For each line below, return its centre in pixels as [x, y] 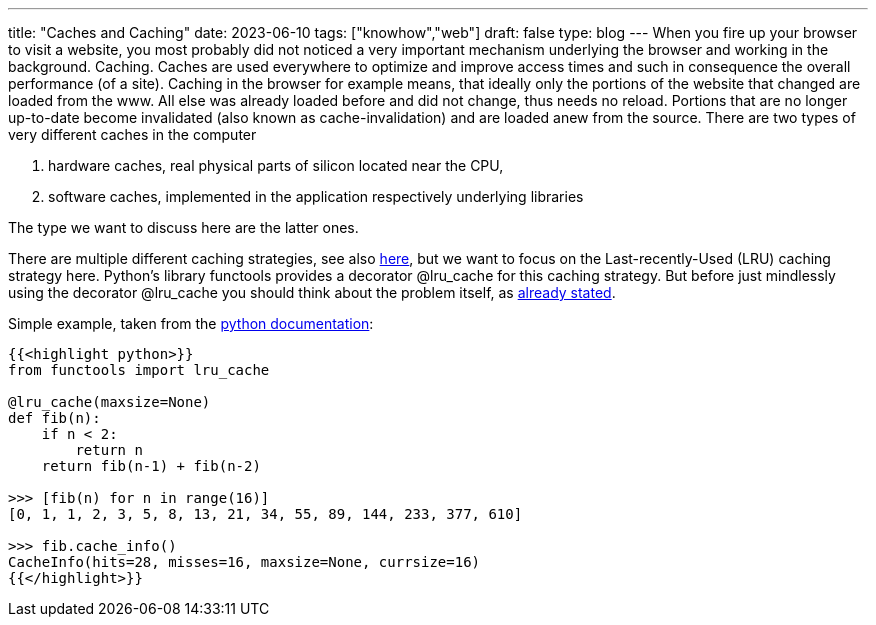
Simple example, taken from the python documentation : [191, 323]
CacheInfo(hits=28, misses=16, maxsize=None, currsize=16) [244, 562]
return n [109, 450]
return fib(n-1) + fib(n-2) [151, 466]
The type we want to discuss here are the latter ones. [183, 227]
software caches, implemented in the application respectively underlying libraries [316, 196]
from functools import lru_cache [139, 370]
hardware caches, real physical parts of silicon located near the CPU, [276, 165]
